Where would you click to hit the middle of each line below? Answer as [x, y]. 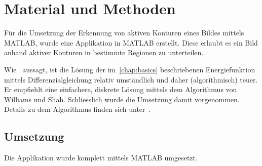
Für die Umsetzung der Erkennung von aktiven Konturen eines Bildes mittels [124, 33]
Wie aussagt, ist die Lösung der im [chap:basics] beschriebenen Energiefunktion [130, 69]
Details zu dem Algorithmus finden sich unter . [78, 109]
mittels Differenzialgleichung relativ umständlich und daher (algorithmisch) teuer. [131, 79]
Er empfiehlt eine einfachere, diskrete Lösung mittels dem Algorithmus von [121, 89]
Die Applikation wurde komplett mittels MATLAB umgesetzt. [101, 158]
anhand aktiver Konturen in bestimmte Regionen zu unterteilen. [104, 52]
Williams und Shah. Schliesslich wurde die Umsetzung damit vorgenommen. [122, 99]
